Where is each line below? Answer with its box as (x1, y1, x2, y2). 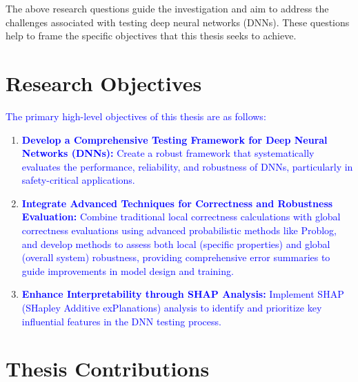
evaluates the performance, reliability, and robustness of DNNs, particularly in (21, 159, 353, 173)
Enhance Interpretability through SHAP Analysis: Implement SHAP (21, 287, 344, 301)
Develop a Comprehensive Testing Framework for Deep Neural (21, 132, 328, 146)
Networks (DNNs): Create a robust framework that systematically (21, 146, 315, 160)
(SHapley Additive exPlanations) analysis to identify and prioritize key (21, 300, 322, 315)
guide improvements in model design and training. (21, 263, 234, 278)
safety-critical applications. (21, 173, 135, 187)
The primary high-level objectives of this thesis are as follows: (6, 108, 266, 123)
